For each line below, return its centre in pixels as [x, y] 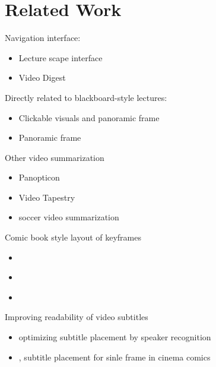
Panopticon [39, 177]
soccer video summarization [69, 217]
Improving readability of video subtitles [77, 317]
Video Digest [42, 77]
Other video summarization [55, 157]
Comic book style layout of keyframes [73, 237]
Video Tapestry [47, 197]
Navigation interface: [43, 38]
